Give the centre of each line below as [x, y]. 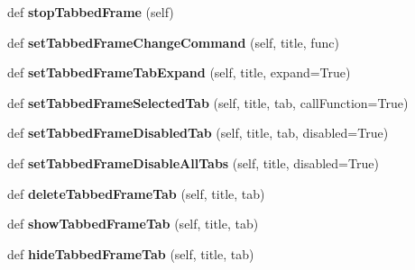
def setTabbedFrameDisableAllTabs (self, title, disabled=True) [193, 162]
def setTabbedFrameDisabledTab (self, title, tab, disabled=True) [198, 133]
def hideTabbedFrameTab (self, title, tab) [131, 253]
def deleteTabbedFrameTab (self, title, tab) [136, 193]
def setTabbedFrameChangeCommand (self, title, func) [173, 42]
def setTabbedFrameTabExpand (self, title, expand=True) [179, 72]
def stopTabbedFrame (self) [91, 12]
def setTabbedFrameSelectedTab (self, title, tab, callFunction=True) [208, 102]
